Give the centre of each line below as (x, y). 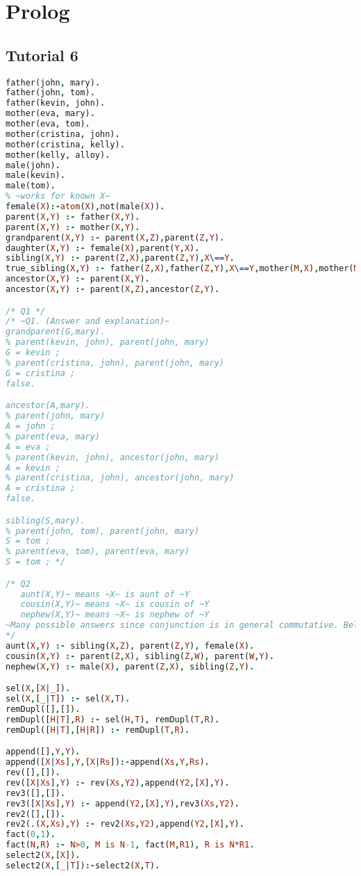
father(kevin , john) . (56, 103)
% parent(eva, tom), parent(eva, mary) (98, 552)
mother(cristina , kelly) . (65, 144)
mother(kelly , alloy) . (58, 155)
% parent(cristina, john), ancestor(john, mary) (120, 478)
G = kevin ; (33, 353)
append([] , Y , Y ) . (43, 752)
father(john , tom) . (50, 93)
